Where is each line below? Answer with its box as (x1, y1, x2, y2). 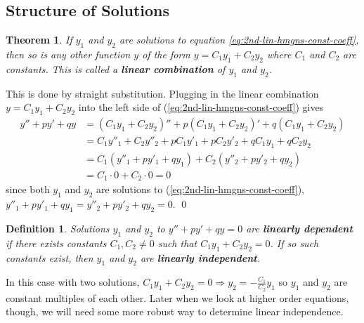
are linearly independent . (140, 250, 261, 265)
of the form (142, 47, 190, 61)
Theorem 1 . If (6, 32, 72, 47)
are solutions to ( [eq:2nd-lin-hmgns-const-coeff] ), (96, 182, 304, 197)
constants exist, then (6, 250, 93, 265)
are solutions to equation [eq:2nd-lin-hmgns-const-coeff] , (119, 32, 359, 47)
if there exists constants (6, 235, 107, 250)
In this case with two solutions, (6, 275, 140, 289)
